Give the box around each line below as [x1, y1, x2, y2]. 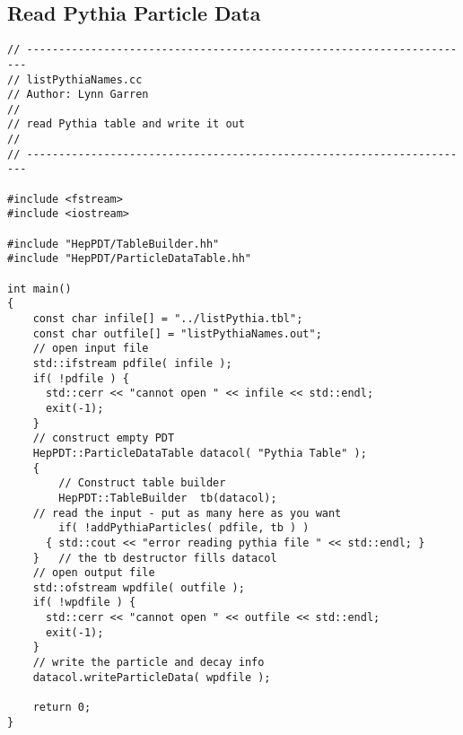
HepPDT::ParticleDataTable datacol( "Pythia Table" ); [32, 446, 367, 459]
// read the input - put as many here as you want [32, 506, 342, 520]
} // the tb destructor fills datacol [32, 551, 277, 564]
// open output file [32, 566, 155, 580]
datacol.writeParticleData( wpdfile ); [32, 670, 271, 684]
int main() [7, 282, 72, 295]
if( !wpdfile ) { [32, 596, 136, 609]
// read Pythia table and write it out [7, 118, 245, 131]
